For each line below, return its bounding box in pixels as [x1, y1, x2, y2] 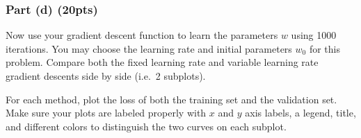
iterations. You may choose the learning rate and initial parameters [6, 41, 292, 55]
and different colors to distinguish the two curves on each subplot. [6, 119, 287, 133]
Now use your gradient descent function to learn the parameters [6, 28, 278, 42]
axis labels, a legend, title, [245, 105, 356, 120]
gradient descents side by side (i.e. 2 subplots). [6, 69, 206, 83]
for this [309, 41, 340, 55]
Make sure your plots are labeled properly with [6, 105, 207, 120]
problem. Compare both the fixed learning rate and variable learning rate [6, 55, 319, 69]
